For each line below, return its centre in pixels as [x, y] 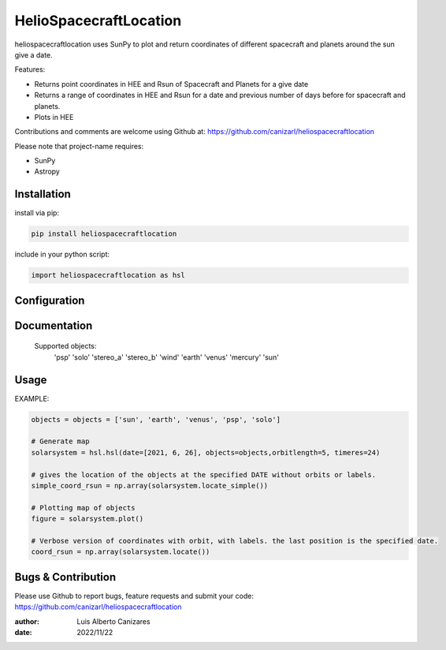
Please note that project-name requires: [79, 146]
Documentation [54, 325]
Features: [30, 69]
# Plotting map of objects [83, 508]
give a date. [33, 54]
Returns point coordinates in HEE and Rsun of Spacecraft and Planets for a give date [171, 84]
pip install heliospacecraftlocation [104, 234]
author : [27, 621]
